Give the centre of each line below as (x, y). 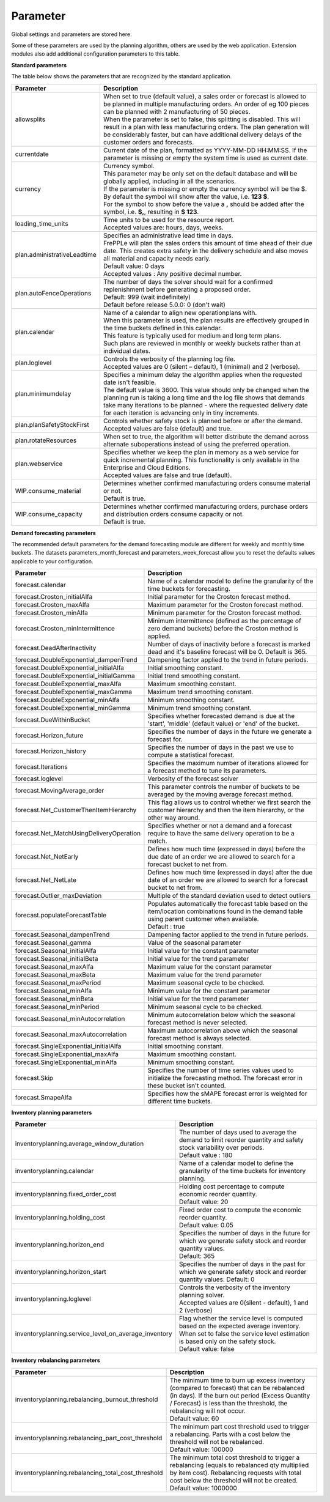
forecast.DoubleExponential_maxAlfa (68, 684)
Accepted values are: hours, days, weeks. (163, 228)
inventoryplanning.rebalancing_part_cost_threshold (89, 1438)
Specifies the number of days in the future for (245, 1234)
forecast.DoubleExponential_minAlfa (67, 700)
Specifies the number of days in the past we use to (221, 747)
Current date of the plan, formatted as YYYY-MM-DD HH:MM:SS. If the (205, 150)
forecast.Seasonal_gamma (53, 943)
